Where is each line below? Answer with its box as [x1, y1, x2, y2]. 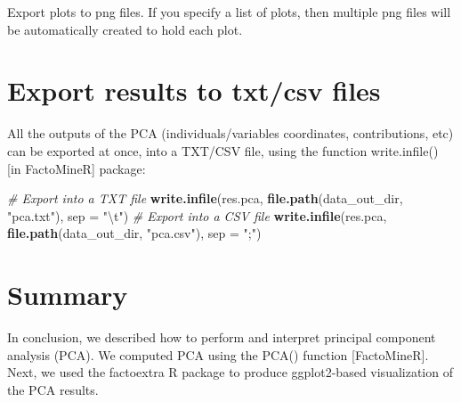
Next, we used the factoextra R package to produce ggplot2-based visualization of [7, 363, 453, 381]
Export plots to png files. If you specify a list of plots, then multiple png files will [7, 3, 451, 21]
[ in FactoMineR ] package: [7, 159, 146, 177]
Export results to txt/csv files [7, 72, 381, 109]
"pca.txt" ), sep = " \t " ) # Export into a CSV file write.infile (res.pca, [7, 206, 387, 225]
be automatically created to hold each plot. [7, 20, 243, 38]
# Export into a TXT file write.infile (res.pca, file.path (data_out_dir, [7, 189, 403, 208]
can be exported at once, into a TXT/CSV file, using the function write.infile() [7, 141, 439, 160]
